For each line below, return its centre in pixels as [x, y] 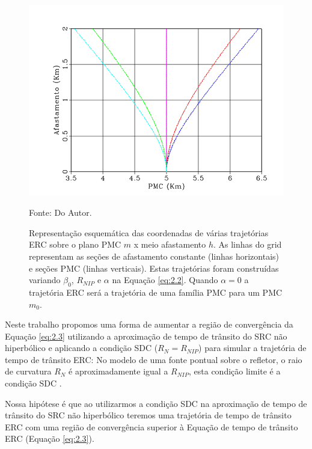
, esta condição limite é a [234, 371]
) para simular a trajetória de [252, 348]
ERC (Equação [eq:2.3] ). [50, 438]
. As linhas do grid [247, 244]
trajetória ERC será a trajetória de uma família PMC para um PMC [156, 292]
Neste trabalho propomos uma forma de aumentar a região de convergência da [149, 324]
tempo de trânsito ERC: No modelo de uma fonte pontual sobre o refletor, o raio [154, 359]
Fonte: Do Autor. [60, 212]
